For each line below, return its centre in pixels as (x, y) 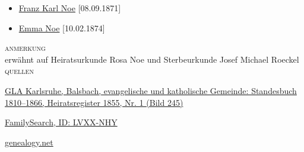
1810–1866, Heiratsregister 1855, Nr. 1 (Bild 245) (94, 102)
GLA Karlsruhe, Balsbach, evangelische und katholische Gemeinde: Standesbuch (151, 90)
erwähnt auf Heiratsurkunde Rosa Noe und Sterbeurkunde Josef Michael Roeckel (152, 59)
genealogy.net (29, 142)
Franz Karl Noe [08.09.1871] (70, 8)
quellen (19, 71)
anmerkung (25, 48)
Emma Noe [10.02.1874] (62, 28)
